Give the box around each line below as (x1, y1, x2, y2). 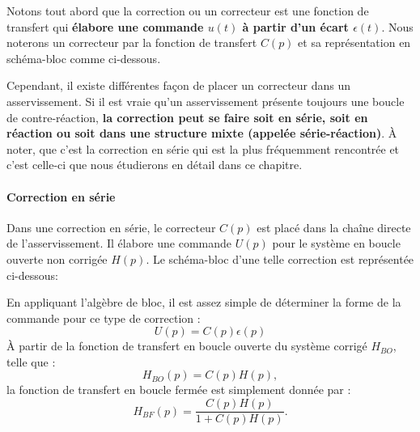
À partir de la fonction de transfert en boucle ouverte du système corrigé (6, 337, 367, 354)
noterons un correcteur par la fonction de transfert (6, 34, 257, 51)
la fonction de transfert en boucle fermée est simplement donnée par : (6, 381, 351, 398)
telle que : (6, 353, 56, 370)
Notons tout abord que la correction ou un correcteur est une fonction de (6, 2, 369, 19)
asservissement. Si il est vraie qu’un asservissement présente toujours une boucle (6, 92, 405, 109)
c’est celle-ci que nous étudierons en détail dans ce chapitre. (6, 156, 303, 173)
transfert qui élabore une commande (6, 18, 204, 35)
